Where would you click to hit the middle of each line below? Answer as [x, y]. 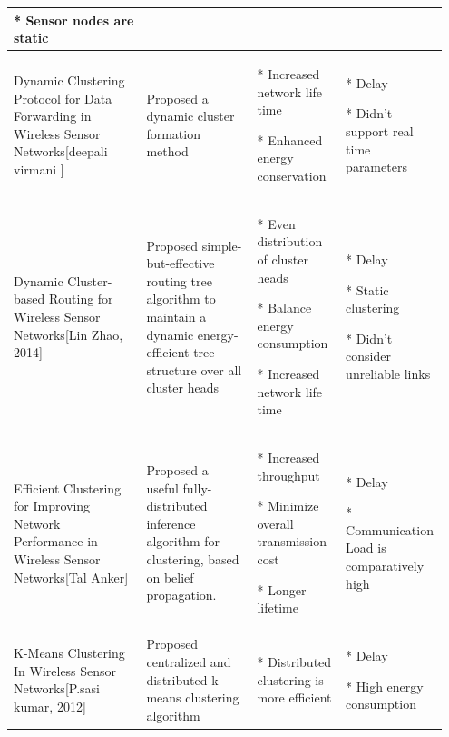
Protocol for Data [63, 98]
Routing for [81, 299]
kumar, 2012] [50, 706]
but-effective [181, 263]
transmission [292, 541]
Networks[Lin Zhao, [68, 334]
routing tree [179, 280]
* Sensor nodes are [74, 20]
